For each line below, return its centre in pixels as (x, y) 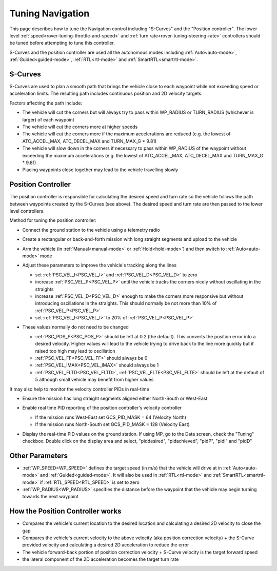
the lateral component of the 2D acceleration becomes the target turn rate (101, 559)
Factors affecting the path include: (46, 103)
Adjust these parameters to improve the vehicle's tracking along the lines (100, 265)
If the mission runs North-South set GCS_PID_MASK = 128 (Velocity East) (112, 424)
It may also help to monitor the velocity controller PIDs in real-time (80, 389)
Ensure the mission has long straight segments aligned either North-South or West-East (115, 398)
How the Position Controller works (65, 511)
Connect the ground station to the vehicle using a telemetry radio (91, 230)
